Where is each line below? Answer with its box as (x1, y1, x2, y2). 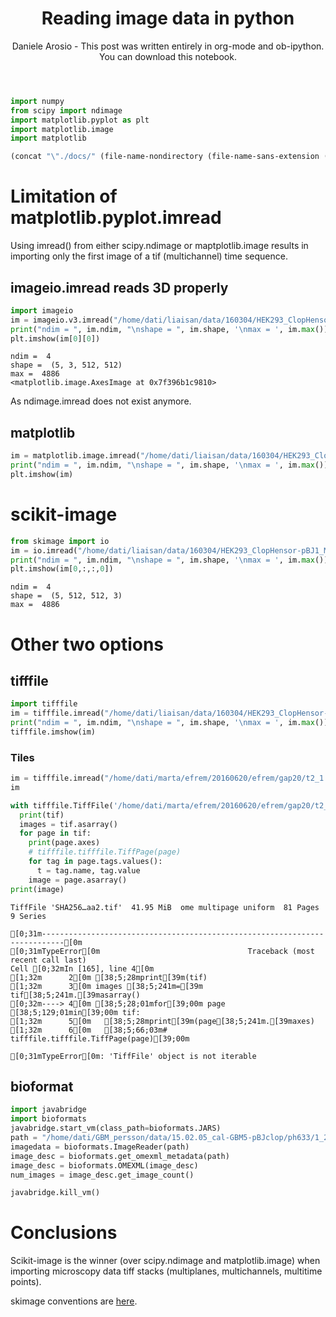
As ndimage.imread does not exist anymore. (10, 395, 192, 407)
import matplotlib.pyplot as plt (10, 115, 150, 125)
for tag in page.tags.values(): (28, 857, 163, 867)
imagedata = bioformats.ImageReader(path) (10, 1142, 190, 1152)
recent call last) (10, 955, 87, 965)
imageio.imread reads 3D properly (10, 279, 229, 296)
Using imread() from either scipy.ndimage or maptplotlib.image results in (10, 240, 309, 252)
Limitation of (10, 185, 118, 208)
